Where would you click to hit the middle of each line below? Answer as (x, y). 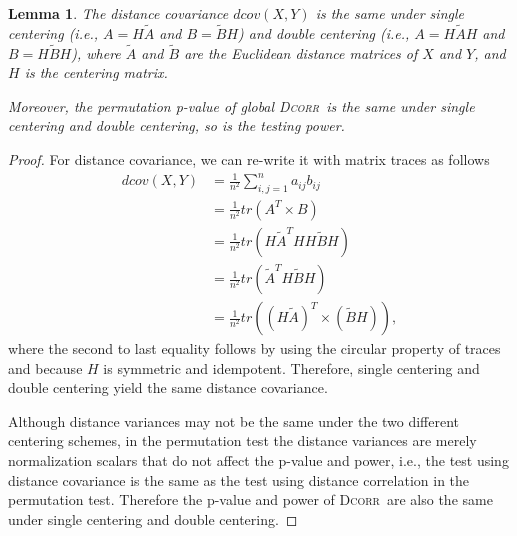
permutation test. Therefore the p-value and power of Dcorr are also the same (250, 499)
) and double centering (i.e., (324, 32)
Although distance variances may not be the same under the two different (234, 420)
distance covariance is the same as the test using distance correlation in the (239, 479)
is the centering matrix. (96, 72)
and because (45, 367)
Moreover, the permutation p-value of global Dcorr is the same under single (241, 105)
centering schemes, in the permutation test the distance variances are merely (242, 440)
